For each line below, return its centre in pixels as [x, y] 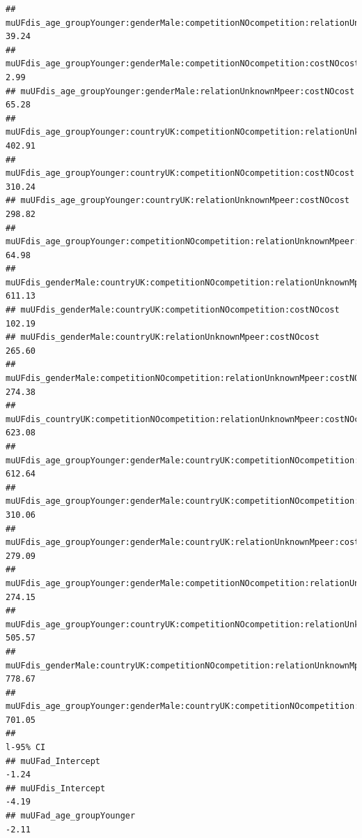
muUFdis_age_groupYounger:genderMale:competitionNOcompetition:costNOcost [183, 64]
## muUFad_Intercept [53, 761]
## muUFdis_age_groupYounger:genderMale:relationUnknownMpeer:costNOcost [180, 91]
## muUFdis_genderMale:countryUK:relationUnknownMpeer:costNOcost [163, 337]
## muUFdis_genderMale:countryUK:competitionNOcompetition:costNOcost [173, 310]
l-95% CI [26, 748]
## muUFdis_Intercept [56, 788]
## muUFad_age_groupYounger [71, 816]
